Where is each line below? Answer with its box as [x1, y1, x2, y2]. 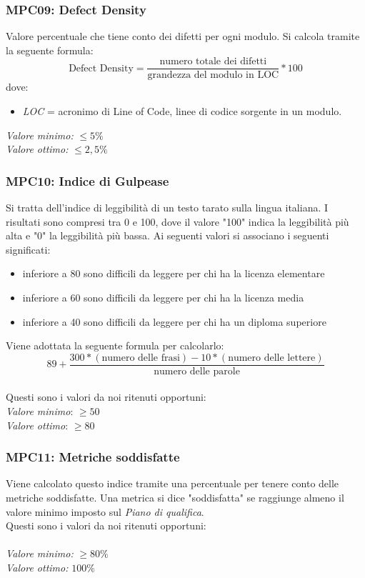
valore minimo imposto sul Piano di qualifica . [6, 504, 204, 519]
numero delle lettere [228, 352, 316, 363]
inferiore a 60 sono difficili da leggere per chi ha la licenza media [22, 290, 304, 305]
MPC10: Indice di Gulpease [6, 171, 169, 189]
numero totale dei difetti [159, 56, 267, 67]
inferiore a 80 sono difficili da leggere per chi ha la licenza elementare [22, 266, 325, 281]
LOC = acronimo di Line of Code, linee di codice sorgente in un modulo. [22, 104, 342, 119]
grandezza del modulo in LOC [147, 70, 279, 81]
